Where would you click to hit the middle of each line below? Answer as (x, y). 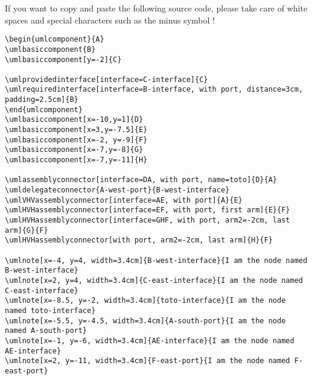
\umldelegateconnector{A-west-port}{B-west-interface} (117, 190)
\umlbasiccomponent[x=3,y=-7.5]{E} (76, 130)
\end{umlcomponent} (44, 109)
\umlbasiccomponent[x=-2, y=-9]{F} (76, 140)
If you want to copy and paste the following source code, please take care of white (156, 8)
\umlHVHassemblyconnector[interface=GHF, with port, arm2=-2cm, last (148, 220)
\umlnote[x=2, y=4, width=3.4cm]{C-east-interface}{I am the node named (154, 280)
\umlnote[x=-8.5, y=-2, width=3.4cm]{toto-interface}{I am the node (145, 301)
